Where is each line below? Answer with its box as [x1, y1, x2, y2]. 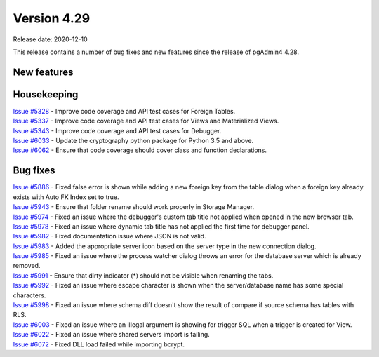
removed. [13, 262, 41, 270]
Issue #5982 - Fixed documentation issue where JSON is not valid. [13, 232, 206, 241]
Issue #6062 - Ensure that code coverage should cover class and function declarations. [13, 146, 267, 154]
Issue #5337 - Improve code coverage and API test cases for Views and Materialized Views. [13, 116, 279, 126]
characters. [13, 291, 46, 299]
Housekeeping [13, 88, 79, 100]
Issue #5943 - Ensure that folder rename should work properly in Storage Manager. [13, 203, 255, 211]
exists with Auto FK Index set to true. [13, 193, 119, 201]
